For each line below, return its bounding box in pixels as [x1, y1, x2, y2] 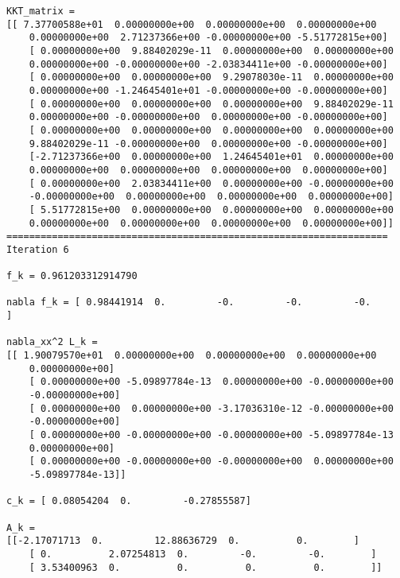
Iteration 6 [6, 243, 69, 255]
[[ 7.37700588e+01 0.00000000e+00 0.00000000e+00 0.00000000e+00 [6, 18, 377, 30]
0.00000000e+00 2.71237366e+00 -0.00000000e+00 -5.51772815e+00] [29, 32, 388, 44]
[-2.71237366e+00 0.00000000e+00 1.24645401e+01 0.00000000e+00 [29, 151, 394, 163]
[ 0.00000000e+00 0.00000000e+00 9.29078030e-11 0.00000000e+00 [29, 72, 394, 83]
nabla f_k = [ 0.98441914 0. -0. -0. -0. [6, 297, 371, 308]
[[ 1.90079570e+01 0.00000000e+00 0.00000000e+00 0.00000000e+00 [6, 350, 377, 362]
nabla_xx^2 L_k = [6, 336, 98, 348]
